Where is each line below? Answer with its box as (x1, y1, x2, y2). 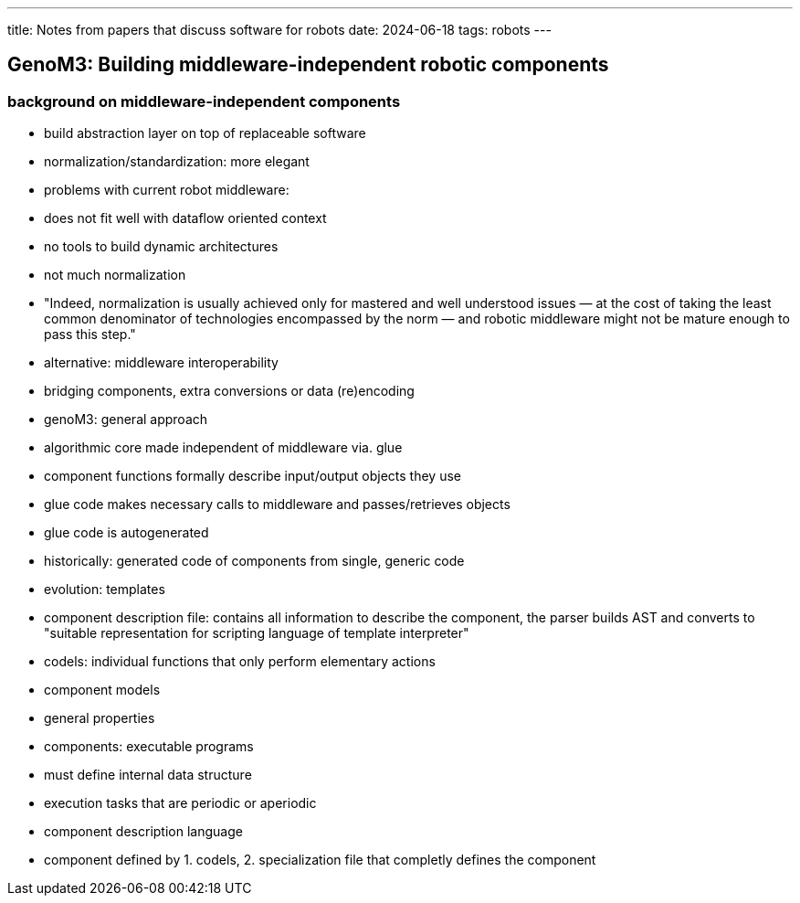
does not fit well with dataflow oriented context (44, 210, 327, 227)
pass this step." (44, 326, 136, 343)
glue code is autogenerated (44, 525, 209, 541)
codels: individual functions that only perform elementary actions (44, 653, 436, 670)
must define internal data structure (44, 767, 252, 783)
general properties (44, 710, 155, 727)
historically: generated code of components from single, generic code (44, 553, 465, 569)
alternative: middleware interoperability (44, 355, 279, 371)
